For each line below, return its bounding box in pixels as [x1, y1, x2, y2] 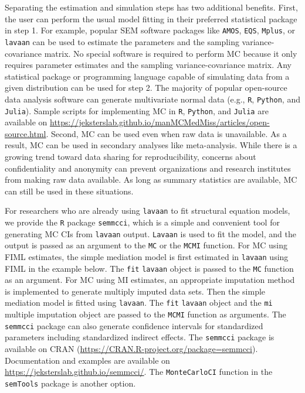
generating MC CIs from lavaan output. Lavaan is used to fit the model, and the [5, 227, 296, 240]
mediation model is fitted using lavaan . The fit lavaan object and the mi [5, 296, 273, 309]
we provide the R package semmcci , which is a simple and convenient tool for [5, 216, 280, 228]
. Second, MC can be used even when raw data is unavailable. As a [46, 127, 287, 139]
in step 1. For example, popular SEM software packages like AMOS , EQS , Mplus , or [5, 24, 296, 36]
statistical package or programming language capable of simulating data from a [5, 70, 290, 82]
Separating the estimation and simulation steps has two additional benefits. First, [5, 1, 298, 13]
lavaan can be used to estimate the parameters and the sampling [5, 35, 239, 47]
